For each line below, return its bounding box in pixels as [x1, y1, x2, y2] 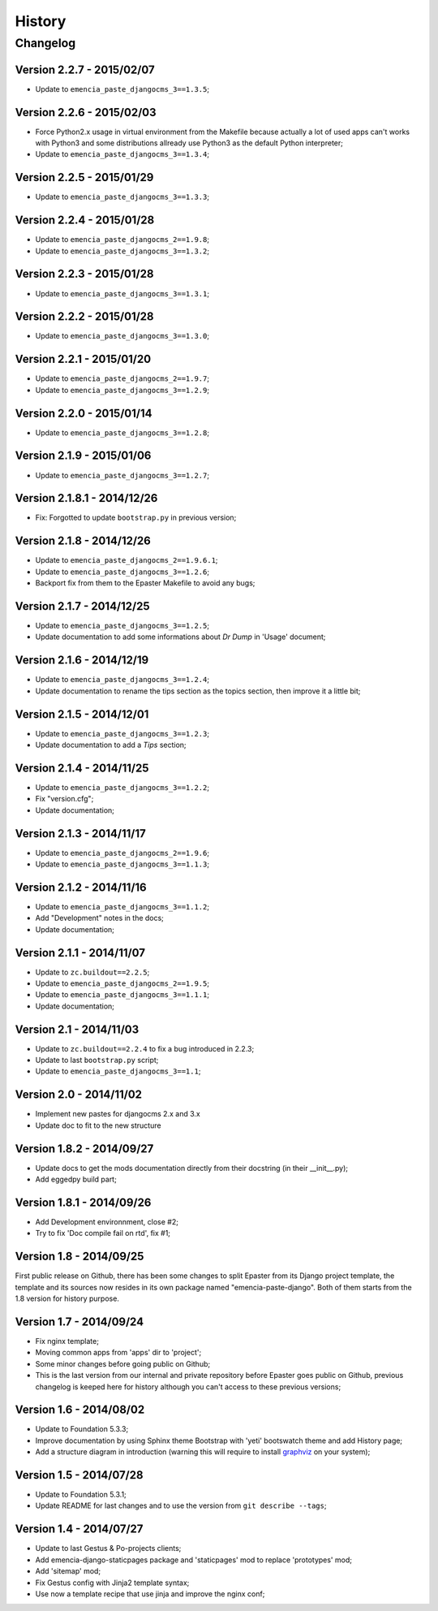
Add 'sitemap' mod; [35, 1566, 101, 1576]
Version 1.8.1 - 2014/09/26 [15, 1195, 152, 1209]
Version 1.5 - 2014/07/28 [15, 1468, 144, 1482]
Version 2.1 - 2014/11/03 [15, 1022, 140, 1036]
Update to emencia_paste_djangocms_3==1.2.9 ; [35, 385, 210, 395]
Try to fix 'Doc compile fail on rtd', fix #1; [35, 1229, 170, 1238]
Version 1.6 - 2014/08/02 [15, 1403, 145, 1417]
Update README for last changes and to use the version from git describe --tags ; [35, 1501, 327, 1510]
